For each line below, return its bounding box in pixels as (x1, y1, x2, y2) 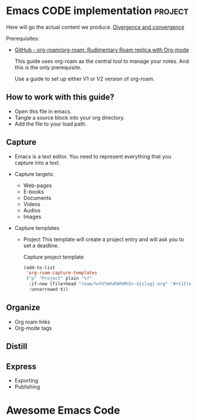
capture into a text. (14, 159, 60, 166)
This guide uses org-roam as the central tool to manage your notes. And (14, 57, 189, 65)
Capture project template (23, 253, 84, 260)
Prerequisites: (6, 35, 40, 42)
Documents (23, 194, 52, 201)
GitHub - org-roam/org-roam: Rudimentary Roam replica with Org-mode (14, 46, 189, 53)
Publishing (14, 383, 40, 390)
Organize (6, 303, 40, 313)
